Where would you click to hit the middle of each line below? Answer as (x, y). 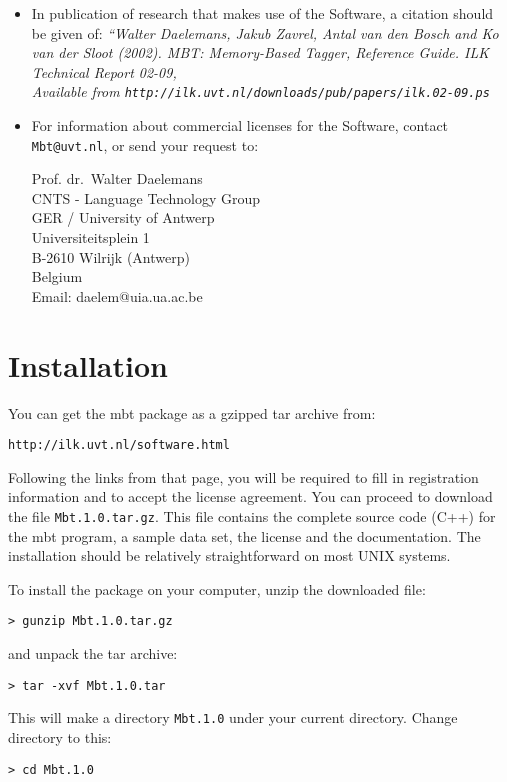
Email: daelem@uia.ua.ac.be (117, 295)
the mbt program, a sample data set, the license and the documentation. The (244, 535)
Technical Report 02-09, (104, 71)
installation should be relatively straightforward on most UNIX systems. (229, 555)
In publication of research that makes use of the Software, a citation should (262, 13)
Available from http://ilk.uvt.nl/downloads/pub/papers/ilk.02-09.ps (260, 91)
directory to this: (60, 737)
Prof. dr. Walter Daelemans (117, 178)
